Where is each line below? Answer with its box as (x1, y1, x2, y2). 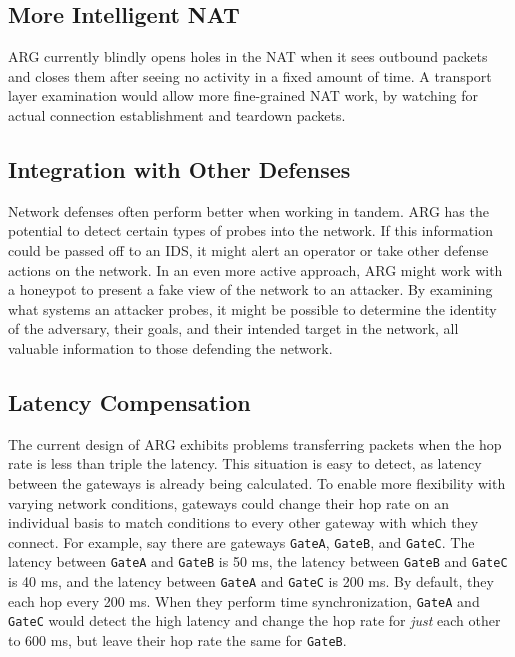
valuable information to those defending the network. (8, 337, 333, 358)
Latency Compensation (8, 386, 251, 417)
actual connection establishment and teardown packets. (8, 104, 346, 125)
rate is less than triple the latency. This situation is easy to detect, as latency (8, 453, 482, 474)
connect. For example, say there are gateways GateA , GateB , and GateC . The (8, 531, 475, 552)
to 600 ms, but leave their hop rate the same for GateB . (8, 629, 347, 650)
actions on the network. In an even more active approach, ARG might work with (8, 259, 503, 280)
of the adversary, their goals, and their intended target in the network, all (8, 318, 459, 339)
